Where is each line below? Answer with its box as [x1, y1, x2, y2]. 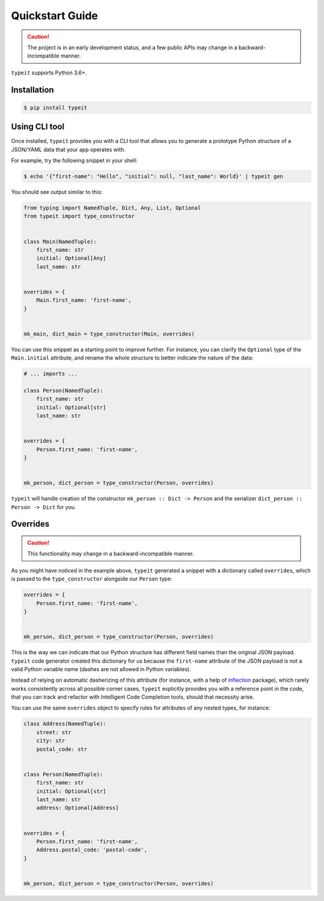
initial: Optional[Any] [36, 255, 106, 262]
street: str [36, 729, 72, 735]
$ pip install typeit [23, 104, 88, 111]
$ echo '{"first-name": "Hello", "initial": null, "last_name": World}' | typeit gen [23, 173, 283, 179]
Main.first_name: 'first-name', [36, 297, 132, 304]
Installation [11, 85, 54, 95]
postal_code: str [36, 746, 88, 753]
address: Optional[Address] [36, 804, 119, 812]
